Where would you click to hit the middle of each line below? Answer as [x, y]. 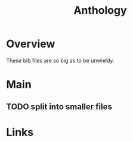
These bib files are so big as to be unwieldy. [60, 60]
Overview [31, 44]
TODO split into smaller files [59, 106]
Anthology [100, 10]
